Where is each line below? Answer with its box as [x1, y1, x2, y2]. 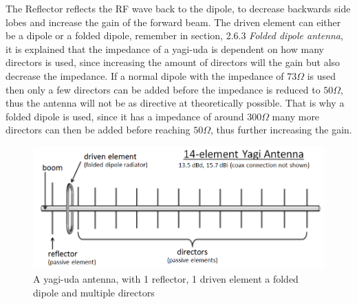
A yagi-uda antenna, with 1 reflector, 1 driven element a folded [33, 271, 299, 285]
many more [272, 109, 320, 123]
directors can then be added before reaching [6, 122, 191, 137]
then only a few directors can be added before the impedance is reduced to [6, 82, 321, 96]
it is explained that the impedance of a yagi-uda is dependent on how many [6, 41, 324, 56]
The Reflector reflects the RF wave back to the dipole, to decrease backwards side [6, 1, 351, 15]
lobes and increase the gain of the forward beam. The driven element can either [6, 14, 341, 29]
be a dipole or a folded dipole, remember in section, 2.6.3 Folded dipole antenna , [6, 28, 343, 43]
